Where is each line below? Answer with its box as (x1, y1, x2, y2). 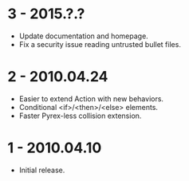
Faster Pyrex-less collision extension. (18, 111, 142, 120)
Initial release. (18, 165, 65, 175)
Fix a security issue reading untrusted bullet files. (18, 39, 181, 49)
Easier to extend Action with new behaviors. (18, 93, 164, 104)
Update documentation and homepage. (18, 31, 148, 41)
